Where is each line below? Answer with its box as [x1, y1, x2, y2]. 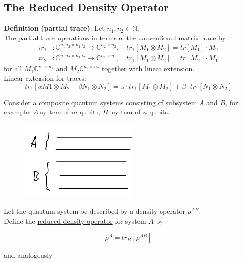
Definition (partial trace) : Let [4, 23, 105, 33]
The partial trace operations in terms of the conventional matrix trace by [4, 32, 226, 42]
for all [4, 63, 22, 74]
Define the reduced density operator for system [4, 216, 146, 226]
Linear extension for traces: [4, 73, 86, 83]
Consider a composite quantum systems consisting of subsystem [4, 97, 197, 107]
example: [4, 107, 31, 117]
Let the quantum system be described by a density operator [4, 206, 185, 216]
